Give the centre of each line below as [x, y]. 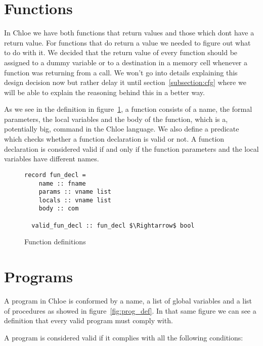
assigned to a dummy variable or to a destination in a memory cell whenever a [126, 62]
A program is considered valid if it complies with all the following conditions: [124, 337]
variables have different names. [52, 159]
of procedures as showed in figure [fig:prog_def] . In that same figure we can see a [130, 310]
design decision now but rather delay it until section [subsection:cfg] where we [125, 82]
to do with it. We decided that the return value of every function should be [121, 52]
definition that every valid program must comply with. [89, 320]
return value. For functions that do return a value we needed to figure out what [127, 42]
